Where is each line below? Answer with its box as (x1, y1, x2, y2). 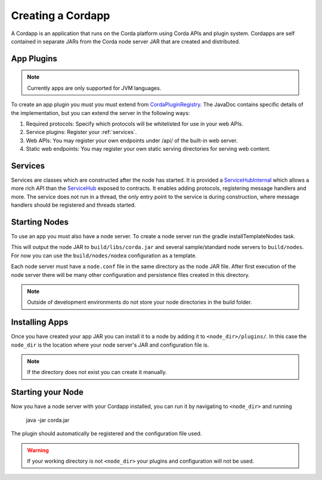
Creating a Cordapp (11, 9, 110, 22)
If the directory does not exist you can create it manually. (27, 369, 167, 376)
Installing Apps (11, 317, 69, 328)
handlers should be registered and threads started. (11, 201, 137, 208)
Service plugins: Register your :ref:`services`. (26, 129, 137, 136)
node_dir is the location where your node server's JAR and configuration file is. (11, 341, 209, 348)
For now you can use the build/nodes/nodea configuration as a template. (11, 252, 197, 259)
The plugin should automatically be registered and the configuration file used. (11, 430, 202, 437)
